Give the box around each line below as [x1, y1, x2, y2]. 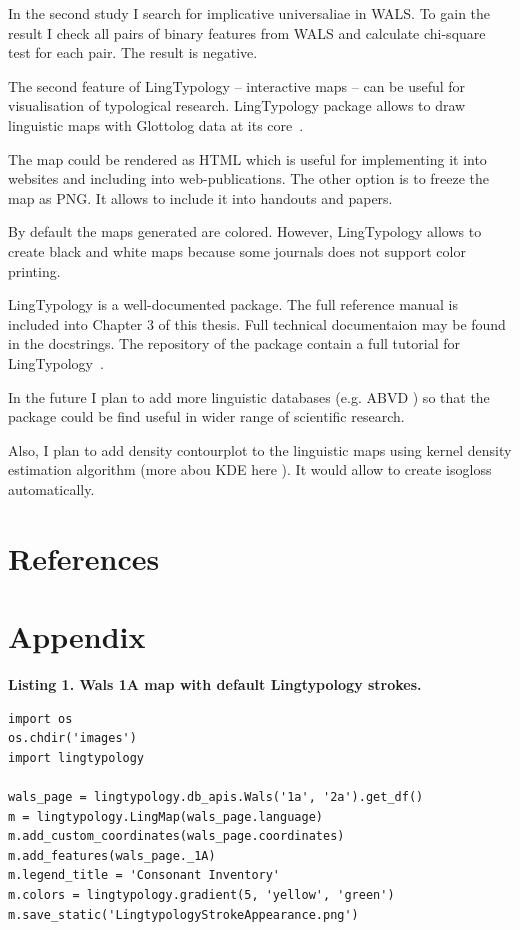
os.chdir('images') [8, 731, 137, 746]
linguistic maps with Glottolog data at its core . [8, 114, 304, 135]
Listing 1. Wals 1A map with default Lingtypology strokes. [8, 673, 422, 694]
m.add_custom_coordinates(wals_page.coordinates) [8, 829, 345, 844]
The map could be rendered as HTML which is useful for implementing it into [8, 148, 487, 169]
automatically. [8, 478, 95, 499]
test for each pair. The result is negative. [8, 42, 258, 63]
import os [8, 711, 73, 726]
